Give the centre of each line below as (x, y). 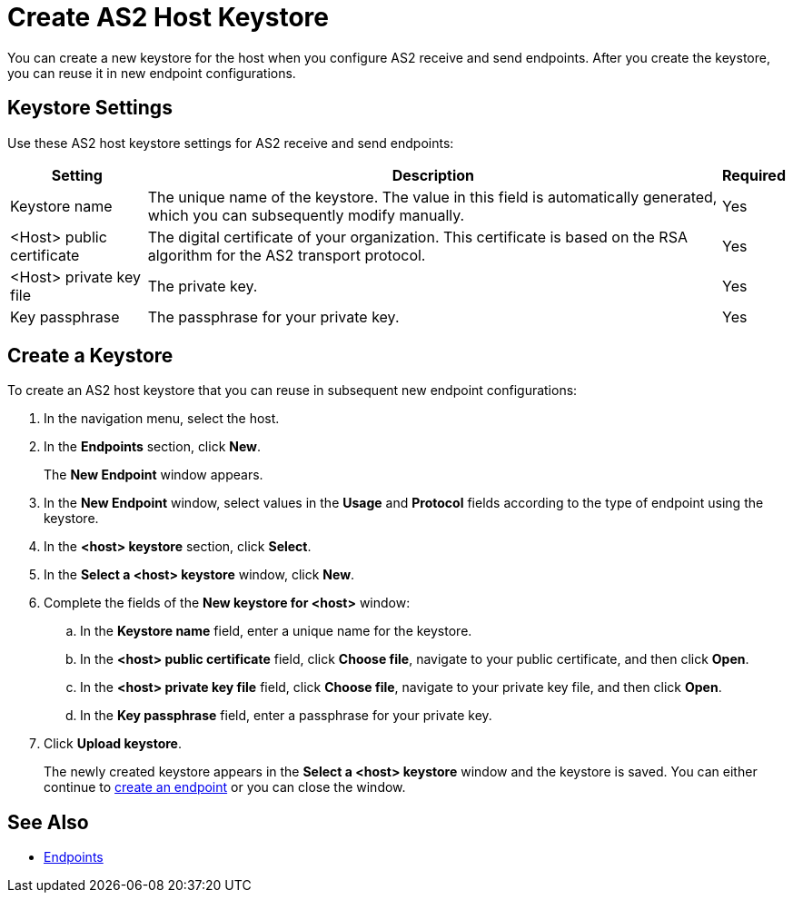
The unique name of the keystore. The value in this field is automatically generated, (432, 197)
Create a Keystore (90, 356)
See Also (48, 822)
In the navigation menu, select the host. (162, 419)
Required (754, 175)
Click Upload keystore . (113, 744)
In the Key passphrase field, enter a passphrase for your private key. (286, 716)
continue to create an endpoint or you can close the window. (225, 787)
